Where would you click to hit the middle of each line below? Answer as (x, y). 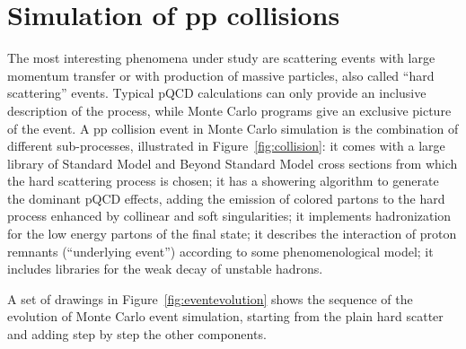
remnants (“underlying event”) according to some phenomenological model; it (220, 251)
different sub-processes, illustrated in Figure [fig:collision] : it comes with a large (226, 146)
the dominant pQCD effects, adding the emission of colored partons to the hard (226, 198)
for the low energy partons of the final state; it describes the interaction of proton (232, 234)
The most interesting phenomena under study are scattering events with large (221, 58)
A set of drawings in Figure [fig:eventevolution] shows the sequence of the (210, 298)
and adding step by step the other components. (137, 334)
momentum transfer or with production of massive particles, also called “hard (221, 75)
